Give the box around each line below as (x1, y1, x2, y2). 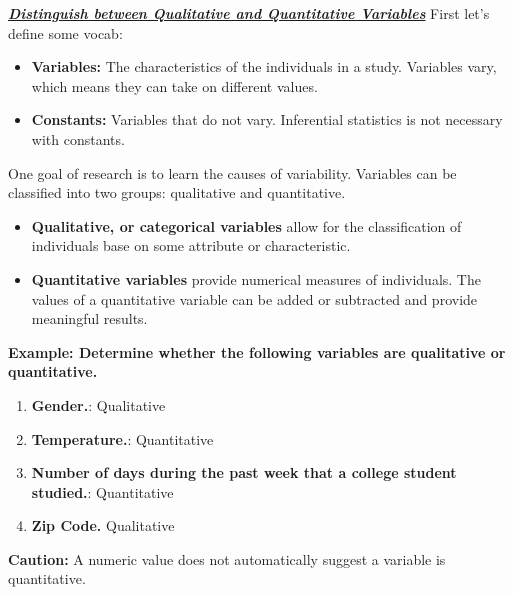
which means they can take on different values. (31, 75, 318, 96)
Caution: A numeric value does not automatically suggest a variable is (8, 548, 446, 569)
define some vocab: (8, 22, 123, 43)
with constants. (31, 128, 125, 149)
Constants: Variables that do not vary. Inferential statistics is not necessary (31, 109, 503, 130)
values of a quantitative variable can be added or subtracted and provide (31, 288, 478, 309)
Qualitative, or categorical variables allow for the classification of (31, 215, 462, 236)
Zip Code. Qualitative (31, 515, 175, 536)
